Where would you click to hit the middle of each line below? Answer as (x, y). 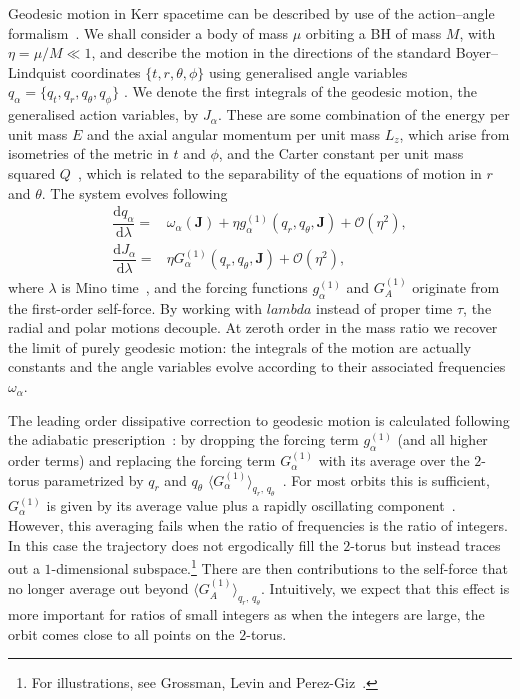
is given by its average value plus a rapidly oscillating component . (251, 505)
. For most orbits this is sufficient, (386, 479)
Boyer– (477, 52)
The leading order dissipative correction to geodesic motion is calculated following (259, 419)
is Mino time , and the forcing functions (184, 286)
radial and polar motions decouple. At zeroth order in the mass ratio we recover (253, 327)
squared (32, 172)
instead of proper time (384, 307)
